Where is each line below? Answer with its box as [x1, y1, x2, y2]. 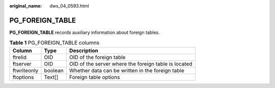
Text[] [44, 73, 59, 80]
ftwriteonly [12, 67, 39, 74]
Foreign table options [69, 73, 120, 80]
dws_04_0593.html [49, 3, 89, 9]
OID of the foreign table [69, 54, 126, 61]
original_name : [9, 3, 42, 9]
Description [69, 47, 99, 54]
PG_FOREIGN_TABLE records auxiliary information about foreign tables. [9, 29, 160, 35]
